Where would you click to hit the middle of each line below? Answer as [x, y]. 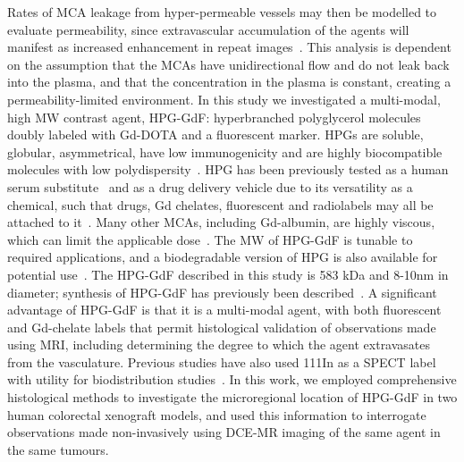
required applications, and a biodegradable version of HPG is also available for [223, 257]
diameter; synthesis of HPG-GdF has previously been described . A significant [222, 292]
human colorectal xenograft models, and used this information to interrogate [217, 414]
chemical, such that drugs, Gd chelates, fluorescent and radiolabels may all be [220, 204]
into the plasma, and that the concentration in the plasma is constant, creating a [229, 82]
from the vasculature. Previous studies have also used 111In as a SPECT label [222, 361]
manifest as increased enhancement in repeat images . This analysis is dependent [229, 47]
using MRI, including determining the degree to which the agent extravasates [219, 344]
